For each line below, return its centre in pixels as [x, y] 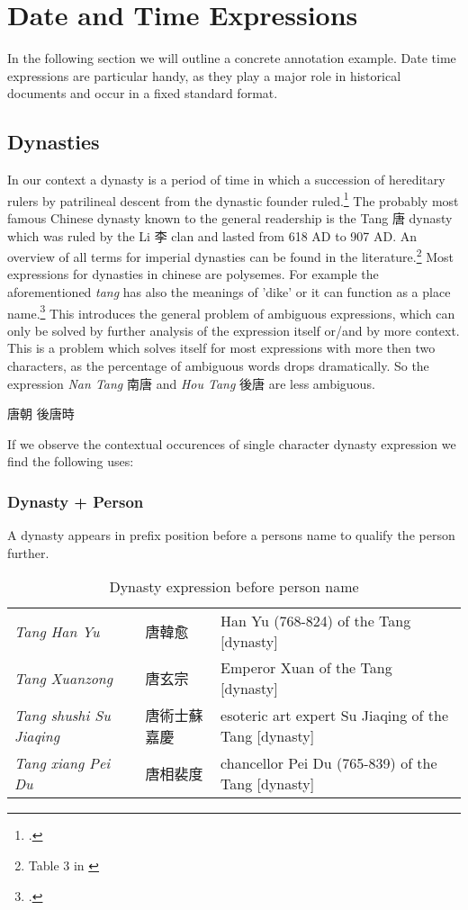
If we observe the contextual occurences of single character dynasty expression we [232, 443]
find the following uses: [71, 461]
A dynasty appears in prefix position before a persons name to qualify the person [231, 535]
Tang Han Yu [57, 631]
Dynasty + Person [76, 501]
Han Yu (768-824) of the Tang [316, 621]
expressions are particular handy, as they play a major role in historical [204, 75]
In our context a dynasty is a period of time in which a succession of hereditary [226, 180]
